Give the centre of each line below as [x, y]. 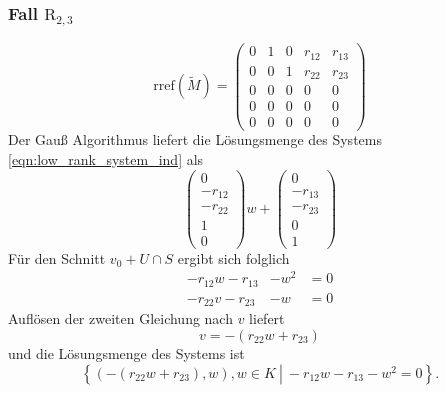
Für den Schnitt [57, 257]
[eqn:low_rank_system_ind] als [106, 159]
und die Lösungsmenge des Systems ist [126, 353]
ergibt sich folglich [233, 257]
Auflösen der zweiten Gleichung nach [120, 318]
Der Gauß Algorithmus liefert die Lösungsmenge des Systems [195, 139]
